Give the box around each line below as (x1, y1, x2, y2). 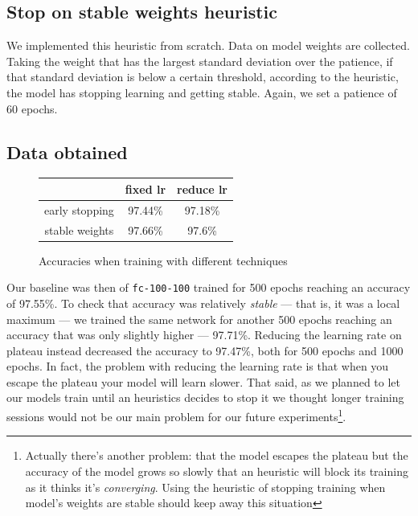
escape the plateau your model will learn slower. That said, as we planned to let (6, 373, 400, 390)
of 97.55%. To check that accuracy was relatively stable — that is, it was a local (6, 294, 400, 311)
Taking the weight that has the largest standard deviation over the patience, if (6, 52, 393, 69)
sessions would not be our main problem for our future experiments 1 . (6, 406, 346, 424)
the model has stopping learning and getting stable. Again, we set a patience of (6, 84, 397, 100)
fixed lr (125, 180, 166, 197)
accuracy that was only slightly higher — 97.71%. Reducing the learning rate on (6, 326, 402, 343)
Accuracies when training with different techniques (39, 252, 288, 268)
